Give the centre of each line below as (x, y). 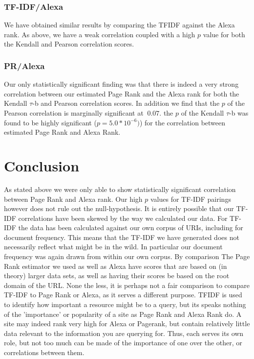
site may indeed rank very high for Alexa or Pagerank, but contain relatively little (127, 323)
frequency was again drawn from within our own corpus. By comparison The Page (127, 256)
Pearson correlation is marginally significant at (74, 113)
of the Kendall (202, 113)
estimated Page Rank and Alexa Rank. (62, 132)
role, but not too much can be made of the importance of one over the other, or (123, 343)
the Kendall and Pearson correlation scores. (69, 44)
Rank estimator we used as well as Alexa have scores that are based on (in (116, 266)
